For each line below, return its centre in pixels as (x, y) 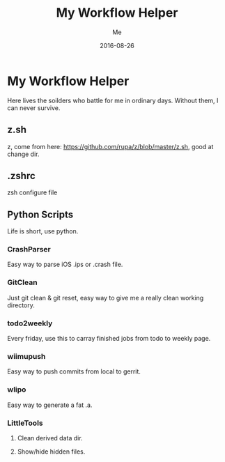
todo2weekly (30, 323)
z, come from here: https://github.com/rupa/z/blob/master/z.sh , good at (110, 146)
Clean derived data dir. (50, 438)
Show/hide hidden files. (51, 452)
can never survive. (34, 108)
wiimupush (26, 356)
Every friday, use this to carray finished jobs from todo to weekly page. (109, 339)
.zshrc (22, 176)
